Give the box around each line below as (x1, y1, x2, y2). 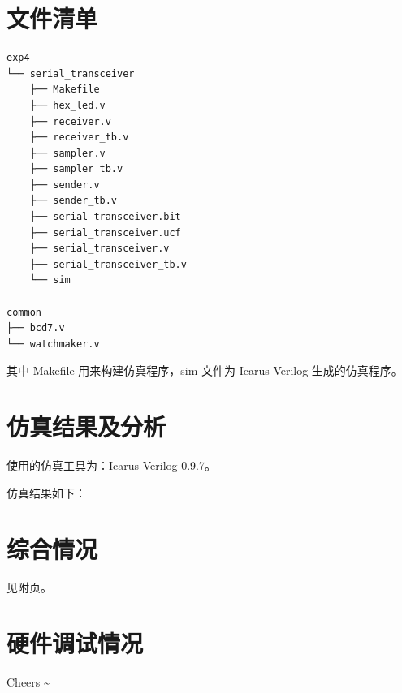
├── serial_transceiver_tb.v (29, 258, 187, 270)
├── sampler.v (29, 147, 106, 159)
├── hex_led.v (29, 99, 106, 111)
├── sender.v (29, 179, 100, 191)
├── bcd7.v (6, 322, 65, 334)
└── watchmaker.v (6, 338, 100, 350)
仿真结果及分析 (6, 410, 166, 443)
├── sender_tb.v (29, 195, 118, 207)
